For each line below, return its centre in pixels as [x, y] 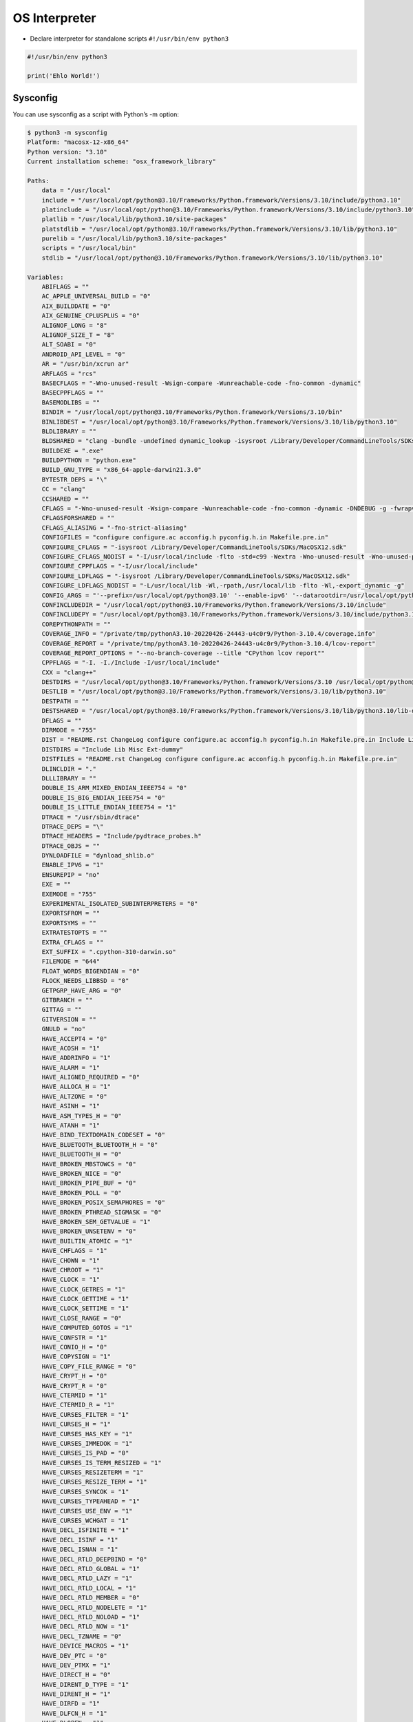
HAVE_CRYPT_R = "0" [75, 1386]
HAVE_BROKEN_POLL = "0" [82, 1193]
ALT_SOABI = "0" [69, 345]
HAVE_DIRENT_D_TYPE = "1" [85, 1684]
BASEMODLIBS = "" [71, 402]
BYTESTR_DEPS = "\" [75, 479]
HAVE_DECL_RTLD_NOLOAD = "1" [91, 1617]
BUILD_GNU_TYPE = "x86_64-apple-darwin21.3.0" [122, 470]
